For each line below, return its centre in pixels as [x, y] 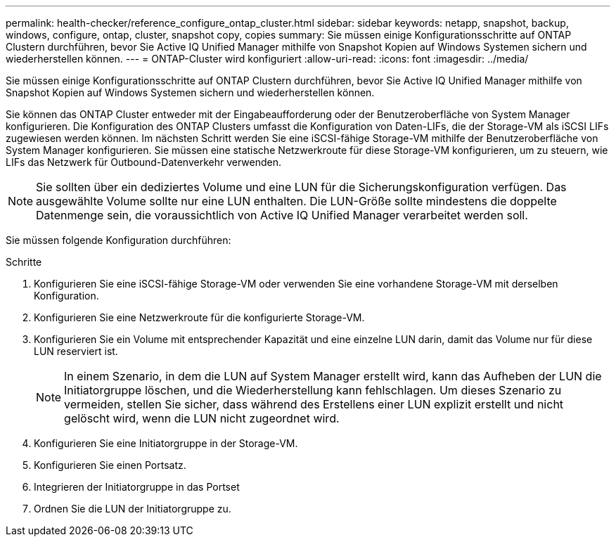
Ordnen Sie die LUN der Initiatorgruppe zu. [133, 509]
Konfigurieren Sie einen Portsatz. [110, 465]
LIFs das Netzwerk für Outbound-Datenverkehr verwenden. [144, 162]
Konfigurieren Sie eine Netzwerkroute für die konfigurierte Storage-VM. [199, 317]
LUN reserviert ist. [76, 351]
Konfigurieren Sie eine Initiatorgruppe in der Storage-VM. [166, 443]
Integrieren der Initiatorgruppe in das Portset [137, 487]
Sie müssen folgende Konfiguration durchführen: [118, 240]
